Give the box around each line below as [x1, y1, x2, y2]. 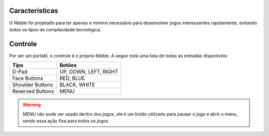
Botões [59, 62, 77, 69]
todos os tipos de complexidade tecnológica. [9, 26, 102, 32]
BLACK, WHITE [59, 81, 96, 88]
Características [9, 6, 58, 15]
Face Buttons [12, 75, 43, 82]
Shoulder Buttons [12, 81, 53, 88]
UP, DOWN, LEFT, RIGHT [59, 68, 118, 75]
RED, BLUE [59, 75, 85, 82]
